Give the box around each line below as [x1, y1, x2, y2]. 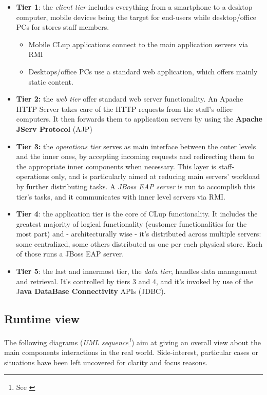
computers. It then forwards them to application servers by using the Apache [16, 113, 262, 124]
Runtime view [4, 311, 80, 327]
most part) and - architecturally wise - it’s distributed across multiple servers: [16, 228, 261, 239]
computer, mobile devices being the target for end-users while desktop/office [16, 11, 256, 22]
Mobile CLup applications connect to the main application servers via [28, 38, 249, 49]
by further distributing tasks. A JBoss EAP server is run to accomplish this [16, 181, 256, 191]
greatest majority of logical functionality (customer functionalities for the [16, 218, 247, 229]
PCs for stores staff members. [16, 22, 109, 32]
